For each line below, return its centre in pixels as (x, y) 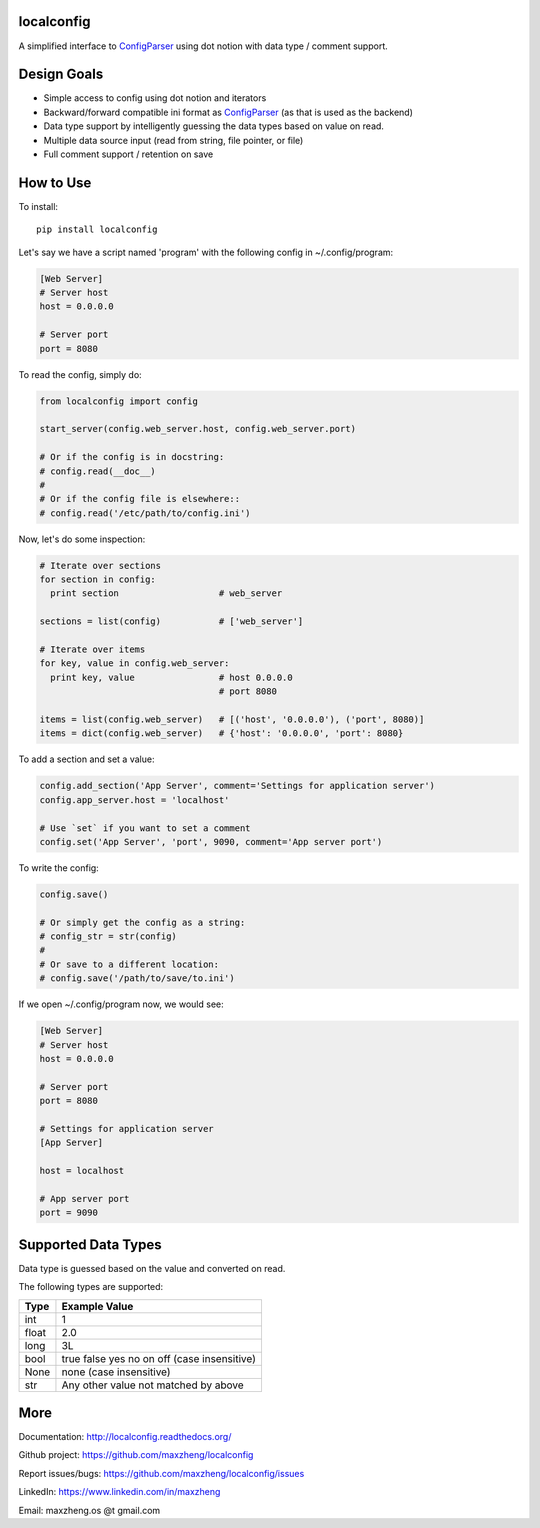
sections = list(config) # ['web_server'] (171, 621)
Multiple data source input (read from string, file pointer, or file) (173, 140)
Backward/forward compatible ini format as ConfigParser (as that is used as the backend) (228, 112)
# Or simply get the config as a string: (142, 922)
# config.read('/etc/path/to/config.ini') (145, 513)
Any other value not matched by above (152, 1385)
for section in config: (98, 579)
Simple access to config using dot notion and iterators (155, 98)
